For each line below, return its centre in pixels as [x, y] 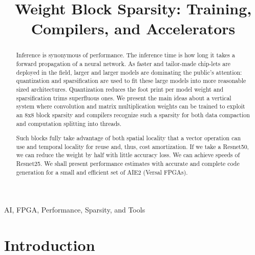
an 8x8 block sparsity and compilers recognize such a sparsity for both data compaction [133, 114]
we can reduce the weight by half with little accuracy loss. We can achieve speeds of [128, 155]
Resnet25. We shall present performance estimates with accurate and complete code [128, 164]
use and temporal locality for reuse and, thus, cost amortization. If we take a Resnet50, [132, 146]
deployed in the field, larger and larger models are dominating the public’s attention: [129, 72]
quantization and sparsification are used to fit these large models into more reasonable [131, 81]
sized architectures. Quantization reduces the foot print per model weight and [120, 89]
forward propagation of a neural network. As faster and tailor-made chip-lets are [123, 64]
